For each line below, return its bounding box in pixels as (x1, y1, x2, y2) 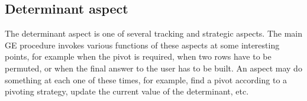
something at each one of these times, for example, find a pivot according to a (5, 73, 287, 86)
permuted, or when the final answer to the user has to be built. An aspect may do (5, 61, 302, 74)
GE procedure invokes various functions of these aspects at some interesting (5, 38, 280, 51)
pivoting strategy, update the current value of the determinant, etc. (5, 85, 249, 97)
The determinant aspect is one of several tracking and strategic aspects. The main (5, 27, 303, 40)
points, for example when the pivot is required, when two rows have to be (5, 50, 272, 63)
